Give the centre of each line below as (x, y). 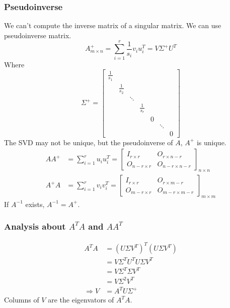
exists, (35, 204)
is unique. (211, 142)
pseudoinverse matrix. (38, 35)
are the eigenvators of (81, 300)
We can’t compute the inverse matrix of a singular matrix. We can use (113, 25)
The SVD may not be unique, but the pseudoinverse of (89, 142)
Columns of (22, 300)
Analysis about (35, 226)
